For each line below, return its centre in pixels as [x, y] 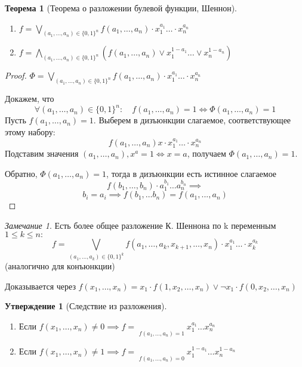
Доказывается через [40, 286]
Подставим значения [42, 153]
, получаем [207, 153]
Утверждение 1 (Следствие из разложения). [86, 306]
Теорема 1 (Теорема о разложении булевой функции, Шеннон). [121, 8]
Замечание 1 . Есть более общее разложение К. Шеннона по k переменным [141, 225]
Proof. [16, 75]
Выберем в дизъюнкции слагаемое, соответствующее [195, 120]
